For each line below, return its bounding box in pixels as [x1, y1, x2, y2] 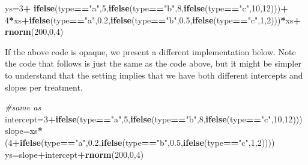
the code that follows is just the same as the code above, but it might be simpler [5, 57, 301, 70]
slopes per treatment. [5, 80, 83, 93]
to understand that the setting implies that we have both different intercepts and [5, 68, 303, 81]
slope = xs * [5, 124, 43, 137]
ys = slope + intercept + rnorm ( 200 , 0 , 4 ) [5, 148, 144, 160]
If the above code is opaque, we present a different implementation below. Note [5, 45, 296, 58]
